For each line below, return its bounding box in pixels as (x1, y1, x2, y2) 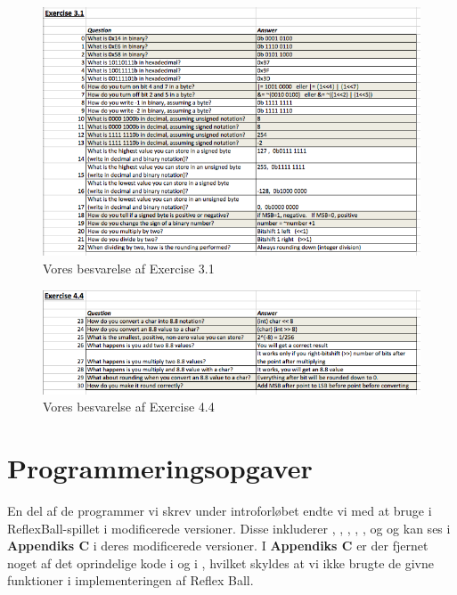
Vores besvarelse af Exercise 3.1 (43, 259, 215, 278)
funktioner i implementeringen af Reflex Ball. (7, 571, 254, 590)
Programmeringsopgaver (7, 450, 313, 486)
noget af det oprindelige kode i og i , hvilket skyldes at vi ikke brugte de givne (7, 553, 434, 572)
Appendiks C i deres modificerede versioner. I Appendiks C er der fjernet (7, 536, 428, 555)
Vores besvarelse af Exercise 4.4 (43, 397, 215, 416)
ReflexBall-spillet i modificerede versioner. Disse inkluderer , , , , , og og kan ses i (7, 518, 451, 537)
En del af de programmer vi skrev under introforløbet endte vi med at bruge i (7, 501, 432, 520)
